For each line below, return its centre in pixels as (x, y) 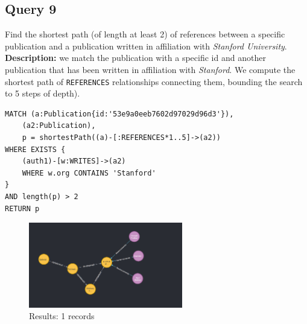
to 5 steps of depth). (43, 93)
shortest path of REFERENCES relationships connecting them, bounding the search (154, 81)
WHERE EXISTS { (35, 149)
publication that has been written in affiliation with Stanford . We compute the (150, 69)
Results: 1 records (62, 316)
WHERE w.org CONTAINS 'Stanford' (89, 173)
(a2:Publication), (59, 126)
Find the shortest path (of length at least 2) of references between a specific (145, 34)
